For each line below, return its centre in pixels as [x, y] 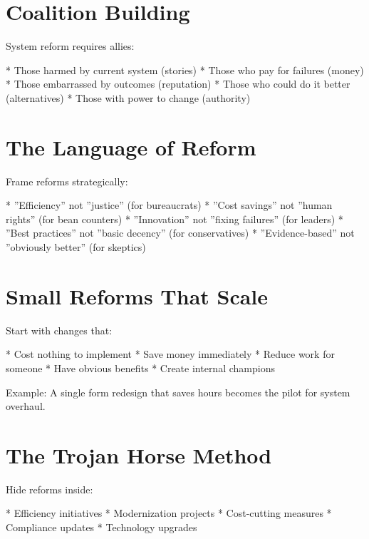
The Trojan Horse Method [139, 455]
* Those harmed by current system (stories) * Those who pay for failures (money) [185, 70]
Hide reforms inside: [50, 489]
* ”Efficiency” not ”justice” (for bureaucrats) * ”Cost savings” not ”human [169, 205]
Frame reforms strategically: [67, 181]
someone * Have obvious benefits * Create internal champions [140, 368]
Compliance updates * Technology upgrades [102, 527]
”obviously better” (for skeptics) [76, 247]
